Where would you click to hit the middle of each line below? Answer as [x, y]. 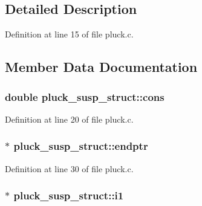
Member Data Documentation [101, 67]
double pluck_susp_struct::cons [85, 96]
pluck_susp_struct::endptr [81, 146]
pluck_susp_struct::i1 [69, 195]
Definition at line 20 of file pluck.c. [69, 119]
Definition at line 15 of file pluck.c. [69, 34]
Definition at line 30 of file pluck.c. [69, 168]
